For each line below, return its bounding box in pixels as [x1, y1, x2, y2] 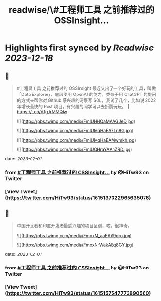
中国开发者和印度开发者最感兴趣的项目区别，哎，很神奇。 [16, 222, 132, 228]
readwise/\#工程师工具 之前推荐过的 [8, 4, 155, 16]
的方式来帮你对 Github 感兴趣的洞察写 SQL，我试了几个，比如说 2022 [16, 97, 156, 103]
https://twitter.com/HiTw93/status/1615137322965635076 [7, 194, 149, 201]
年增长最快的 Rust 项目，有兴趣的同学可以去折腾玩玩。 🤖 [16, 104, 130, 109]
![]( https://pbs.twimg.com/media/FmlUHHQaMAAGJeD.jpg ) [16, 118, 136, 124]
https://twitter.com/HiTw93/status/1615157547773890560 [7, 289, 149, 296]
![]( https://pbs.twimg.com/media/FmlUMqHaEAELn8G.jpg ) [16, 128, 134, 133]
